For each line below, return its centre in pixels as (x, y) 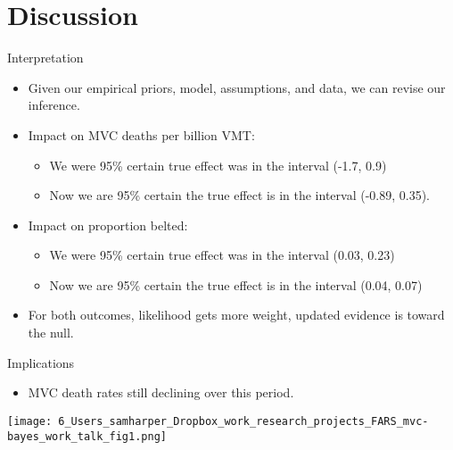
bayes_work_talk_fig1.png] (87, 436)
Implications (41, 362)
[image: (30, 421)
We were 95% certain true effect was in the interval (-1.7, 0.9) (218, 165)
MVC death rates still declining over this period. (161, 392)
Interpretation (45, 58)
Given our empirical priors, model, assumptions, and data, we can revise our (237, 87)
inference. (54, 105)
